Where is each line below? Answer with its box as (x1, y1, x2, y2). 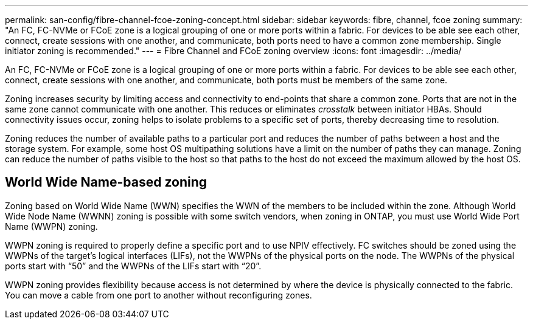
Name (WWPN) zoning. (5, 221, 98, 232)
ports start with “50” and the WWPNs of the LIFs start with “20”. (5, 260, 262, 271)
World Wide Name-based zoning (5, 174, 207, 190)
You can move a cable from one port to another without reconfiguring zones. (5, 289, 312, 300)
